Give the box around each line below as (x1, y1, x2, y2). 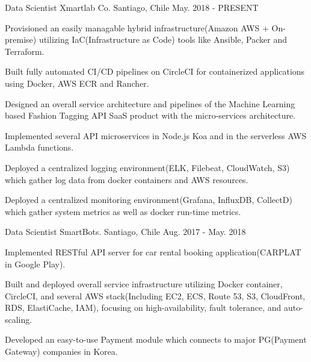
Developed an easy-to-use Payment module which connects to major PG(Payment (5, 333, 307, 346)
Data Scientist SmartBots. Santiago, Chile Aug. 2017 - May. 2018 (5, 225, 246, 238)
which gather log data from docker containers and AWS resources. (5, 173, 248, 186)
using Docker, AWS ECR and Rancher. (5, 76, 149, 89)
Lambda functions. (5, 141, 74, 154)
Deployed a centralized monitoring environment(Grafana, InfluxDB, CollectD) (5, 193, 292, 206)
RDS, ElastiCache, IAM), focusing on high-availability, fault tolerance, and (5, 301, 282, 314)
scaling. (5, 313, 32, 325)
